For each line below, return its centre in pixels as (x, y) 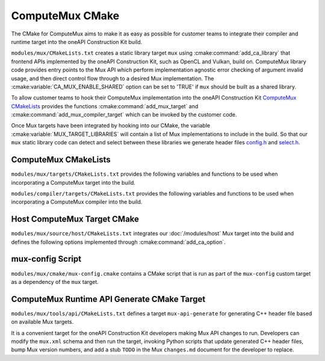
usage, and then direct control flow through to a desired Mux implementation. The (113, 78)
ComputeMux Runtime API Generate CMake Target (108, 299)
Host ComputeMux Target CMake (75, 219)
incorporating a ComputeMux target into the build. (73, 182)
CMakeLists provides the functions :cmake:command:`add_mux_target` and (105, 106)
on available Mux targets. (42, 322)
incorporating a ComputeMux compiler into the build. (77, 202)
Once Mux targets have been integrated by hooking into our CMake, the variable (111, 126)
